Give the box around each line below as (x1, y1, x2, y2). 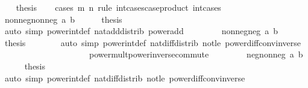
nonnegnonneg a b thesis (4, 13, 122, 25)
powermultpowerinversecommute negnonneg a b (89, 48, 303, 60)
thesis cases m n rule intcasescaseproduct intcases (16, 1, 221, 13)
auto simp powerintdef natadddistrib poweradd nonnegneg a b (4, 25, 278, 37)
